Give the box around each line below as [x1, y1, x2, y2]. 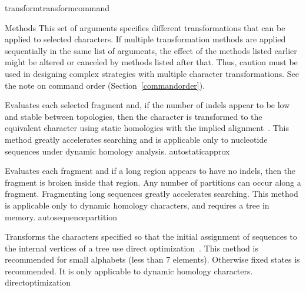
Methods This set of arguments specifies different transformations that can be [5, 21, 285, 33]
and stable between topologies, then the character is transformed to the [5, 110, 262, 122]
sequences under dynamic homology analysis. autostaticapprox [5, 145, 230, 157]
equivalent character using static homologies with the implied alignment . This [5, 122, 289, 134]
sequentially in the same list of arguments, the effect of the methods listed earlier [5, 44, 297, 56]
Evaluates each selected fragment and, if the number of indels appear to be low [5, 99, 290, 111]
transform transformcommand [5, 2, 110, 14]
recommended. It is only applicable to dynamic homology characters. [5, 264, 253, 277]
